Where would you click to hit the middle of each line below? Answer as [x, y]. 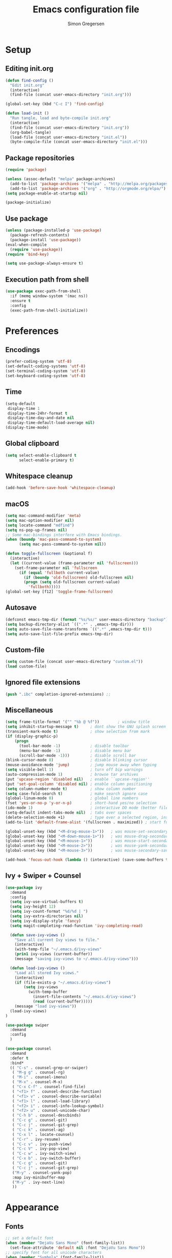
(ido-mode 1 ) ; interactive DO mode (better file [87, 808]
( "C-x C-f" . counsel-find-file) [49, 1087]
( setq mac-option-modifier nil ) [40, 520]
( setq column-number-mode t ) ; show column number [71, 789]
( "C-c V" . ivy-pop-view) [41, 1149]
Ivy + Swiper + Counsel [43, 876]
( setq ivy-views [41, 987]
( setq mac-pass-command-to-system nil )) [62, 544]
